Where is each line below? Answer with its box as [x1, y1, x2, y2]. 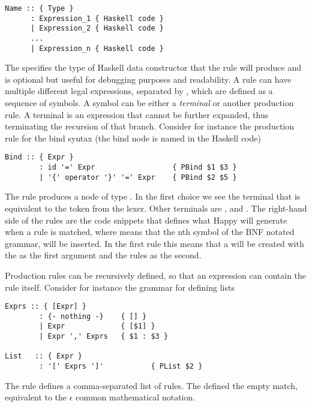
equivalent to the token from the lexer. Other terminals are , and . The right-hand [5, 202, 307, 214]
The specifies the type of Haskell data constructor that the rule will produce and [5, 61, 301, 74]
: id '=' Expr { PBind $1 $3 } [39, 163, 237, 172]
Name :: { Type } [5, 4, 74, 13]
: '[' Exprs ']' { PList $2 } [39, 362, 203, 371]
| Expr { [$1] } [39, 322, 155, 331]
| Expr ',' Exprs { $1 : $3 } [39, 332, 169, 341]
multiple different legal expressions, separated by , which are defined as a [5, 85, 273, 97]
